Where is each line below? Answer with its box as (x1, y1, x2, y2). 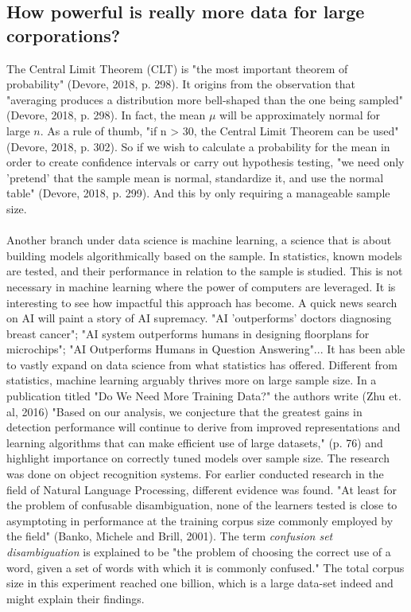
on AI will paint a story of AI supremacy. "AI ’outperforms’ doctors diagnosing (6, 310, 392, 326)
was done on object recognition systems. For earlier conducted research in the (6, 466, 384, 482)
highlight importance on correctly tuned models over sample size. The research (6, 450, 390, 466)
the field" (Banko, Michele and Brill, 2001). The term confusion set (6, 528, 333, 544)
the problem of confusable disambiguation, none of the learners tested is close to (6, 497, 397, 513)
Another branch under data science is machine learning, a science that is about (6, 232, 392, 248)
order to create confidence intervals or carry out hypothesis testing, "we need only (6, 154, 405, 170)
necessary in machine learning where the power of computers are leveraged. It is (6, 278, 396, 294)
